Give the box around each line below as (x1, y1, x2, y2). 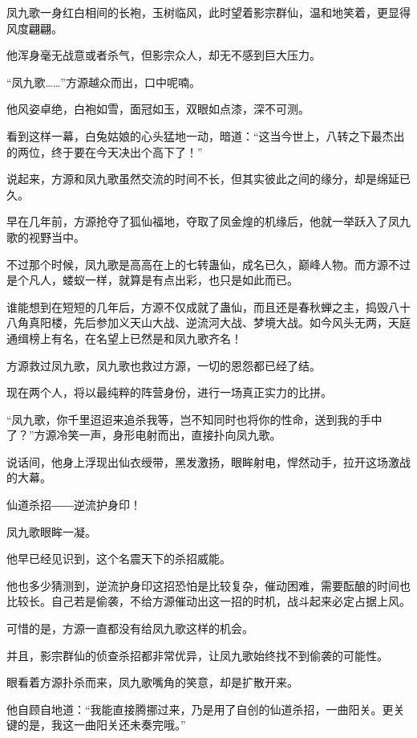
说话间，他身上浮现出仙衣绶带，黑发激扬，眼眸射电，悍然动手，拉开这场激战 (6, 453, 411, 470)
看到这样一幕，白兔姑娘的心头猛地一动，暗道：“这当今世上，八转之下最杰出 (6, 127, 405, 144)
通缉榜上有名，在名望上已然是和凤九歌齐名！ (6, 329, 242, 346)
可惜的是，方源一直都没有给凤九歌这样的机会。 (6, 620, 253, 637)
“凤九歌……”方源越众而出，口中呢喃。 (6, 73, 200, 90)
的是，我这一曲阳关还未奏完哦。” (17, 716, 186, 733)
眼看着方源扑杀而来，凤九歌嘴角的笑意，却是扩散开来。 (6, 674, 298, 691)
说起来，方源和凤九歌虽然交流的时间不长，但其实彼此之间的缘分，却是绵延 (6, 170, 399, 187)
